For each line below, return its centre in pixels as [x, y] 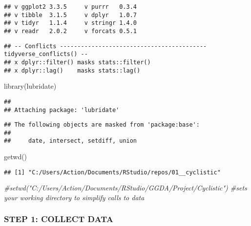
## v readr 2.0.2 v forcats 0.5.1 [71, 31]
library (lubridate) [30, 86]
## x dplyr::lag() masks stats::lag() [72, 70]
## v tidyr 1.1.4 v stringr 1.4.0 [71, 23]
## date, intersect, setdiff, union [71, 141]
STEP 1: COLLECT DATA [59, 219]
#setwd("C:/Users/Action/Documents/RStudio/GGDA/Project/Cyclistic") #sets [125, 188]
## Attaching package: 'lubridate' [62, 110]
